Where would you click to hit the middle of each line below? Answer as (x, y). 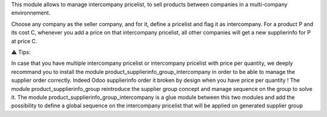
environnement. (31, 13)
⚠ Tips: (21, 52)
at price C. (24, 41)
